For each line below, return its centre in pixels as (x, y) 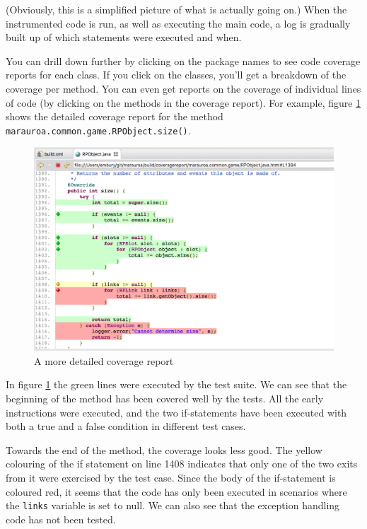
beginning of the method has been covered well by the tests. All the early (165, 398)
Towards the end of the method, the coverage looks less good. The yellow (164, 449)
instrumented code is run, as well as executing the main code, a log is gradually (178, 23)
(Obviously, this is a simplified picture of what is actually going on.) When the (176, 9)
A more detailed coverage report (104, 360)
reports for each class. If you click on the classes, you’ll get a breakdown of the (176, 75)
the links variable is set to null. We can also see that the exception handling (173, 505)
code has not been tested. (61, 519)
